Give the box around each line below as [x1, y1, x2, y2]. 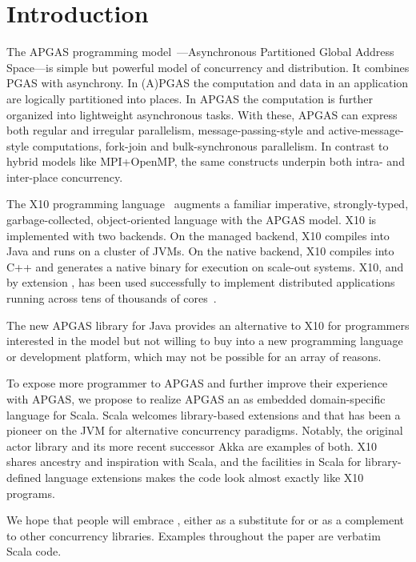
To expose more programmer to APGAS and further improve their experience [6, 375, 388, 391]
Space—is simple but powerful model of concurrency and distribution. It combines [6, 58, 410, 75]
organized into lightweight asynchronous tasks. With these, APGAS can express [6, 106, 398, 122]
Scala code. [6, 543, 62, 560]
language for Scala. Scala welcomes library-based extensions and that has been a [6, 406, 401, 423]
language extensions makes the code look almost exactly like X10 [45, 468, 364, 485]
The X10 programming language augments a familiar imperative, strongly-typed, [6, 195, 409, 212]
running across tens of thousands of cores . [6, 290, 217, 307]
